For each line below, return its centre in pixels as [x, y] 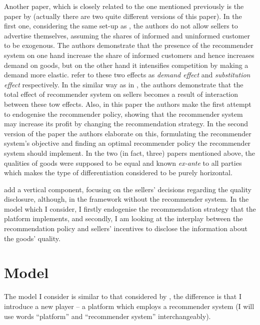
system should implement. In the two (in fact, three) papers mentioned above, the [130, 153]
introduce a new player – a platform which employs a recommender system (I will [129, 306]
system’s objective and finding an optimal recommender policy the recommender [127, 143]
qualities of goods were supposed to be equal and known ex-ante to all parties [123, 162]
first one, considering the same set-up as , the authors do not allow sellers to [121, 26]
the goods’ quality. [32, 238]
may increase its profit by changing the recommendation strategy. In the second [126, 124]
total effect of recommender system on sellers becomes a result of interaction [121, 94]
